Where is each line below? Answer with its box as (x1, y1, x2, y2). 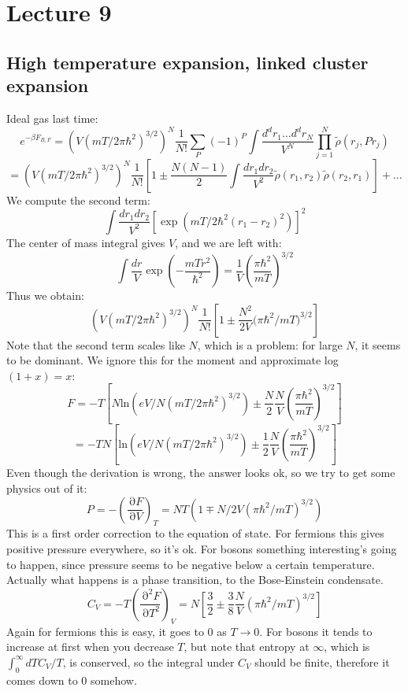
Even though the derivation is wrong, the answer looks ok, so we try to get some (6, 464, 395, 481)
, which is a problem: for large (197, 336, 343, 353)
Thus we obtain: (6, 287, 84, 304)
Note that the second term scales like (6, 336, 185, 353)
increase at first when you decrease (6, 638, 174, 655)
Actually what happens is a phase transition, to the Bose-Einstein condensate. (6, 571, 384, 588)
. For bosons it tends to (259, 623, 373, 639)
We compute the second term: (6, 191, 150, 208)
